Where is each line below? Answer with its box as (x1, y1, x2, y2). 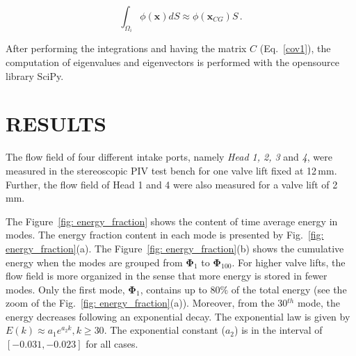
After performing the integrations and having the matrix (6, 41, 247, 56)
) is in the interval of (234, 323, 323, 337)
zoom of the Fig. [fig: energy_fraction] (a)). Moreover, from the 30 (6, 296, 288, 310)
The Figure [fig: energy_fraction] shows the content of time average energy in (6, 213, 338, 228)
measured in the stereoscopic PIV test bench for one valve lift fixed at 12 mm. (6, 163, 337, 177)
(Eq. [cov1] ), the (259, 41, 331, 56)
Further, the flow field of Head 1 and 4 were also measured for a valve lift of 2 (6, 177, 338, 191)
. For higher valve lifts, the (232, 254, 346, 269)
